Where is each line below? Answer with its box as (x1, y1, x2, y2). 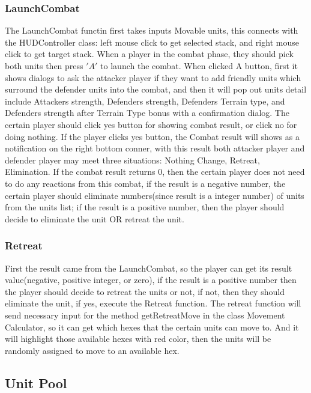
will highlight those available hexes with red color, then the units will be (5, 332, 271, 345)
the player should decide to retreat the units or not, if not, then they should (5, 285, 285, 297)
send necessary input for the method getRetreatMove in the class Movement (5, 308, 285, 321)
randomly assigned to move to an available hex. (5, 344, 180, 356)
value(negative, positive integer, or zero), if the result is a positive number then (5, 273, 297, 286)
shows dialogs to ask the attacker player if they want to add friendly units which (5, 71, 301, 84)
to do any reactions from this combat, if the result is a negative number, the (5, 177, 286, 189)
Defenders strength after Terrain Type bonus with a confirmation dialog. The (5, 106, 289, 119)
